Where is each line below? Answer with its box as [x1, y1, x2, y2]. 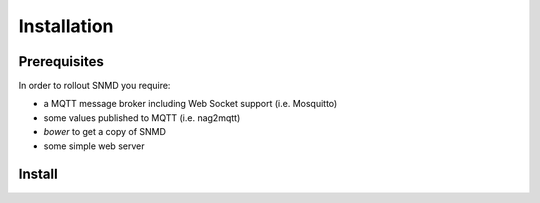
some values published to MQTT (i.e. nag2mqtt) [43, 111, 241, 124]
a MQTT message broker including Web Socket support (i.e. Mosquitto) [43, 98, 338, 110]
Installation [18, 15, 114, 37]
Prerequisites [18, 53, 104, 70]
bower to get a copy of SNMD [43, 126, 167, 138]
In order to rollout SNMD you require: [18, 80, 171, 92]
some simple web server [43, 140, 145, 152]
